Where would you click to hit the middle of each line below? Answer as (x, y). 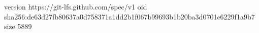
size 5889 (18, 26)
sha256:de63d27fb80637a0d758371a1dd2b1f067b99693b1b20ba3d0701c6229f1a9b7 (129, 16)
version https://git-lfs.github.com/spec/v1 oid (76, 6)
